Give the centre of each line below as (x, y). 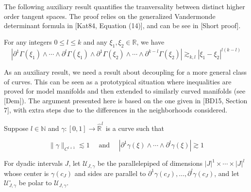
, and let (227, 173)
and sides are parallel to (110, 173)
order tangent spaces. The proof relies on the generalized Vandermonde (110, 16)
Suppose (16, 128)
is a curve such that (135, 128)
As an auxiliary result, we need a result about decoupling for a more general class (125, 72)
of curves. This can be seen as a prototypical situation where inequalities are (118, 81)
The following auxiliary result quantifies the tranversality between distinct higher (125, 6)
